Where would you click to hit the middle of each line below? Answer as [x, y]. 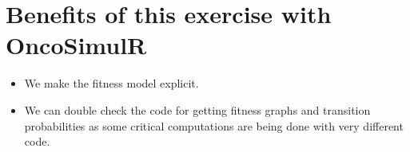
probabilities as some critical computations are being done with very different [214, 125]
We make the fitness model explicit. [111, 83]
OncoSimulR [76, 45]
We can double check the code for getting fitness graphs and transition [197, 109]
